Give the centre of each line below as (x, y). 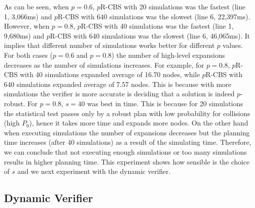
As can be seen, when (36, 6)
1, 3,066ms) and (28, 16)
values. (233, 45)
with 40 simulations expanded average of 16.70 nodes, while (110, 74)
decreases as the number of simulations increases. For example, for (104, 64)
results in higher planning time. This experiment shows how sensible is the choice (127, 161)
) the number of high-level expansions (168, 55)
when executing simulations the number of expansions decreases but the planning (127, 132)
